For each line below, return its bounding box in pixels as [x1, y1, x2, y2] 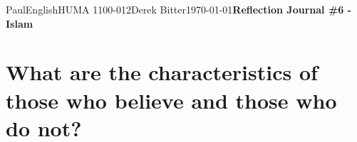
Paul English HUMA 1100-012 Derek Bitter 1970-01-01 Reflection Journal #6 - [6, 2, 352, 16]
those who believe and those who [6, 85, 337, 114]
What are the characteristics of [6, 58, 318, 87]
